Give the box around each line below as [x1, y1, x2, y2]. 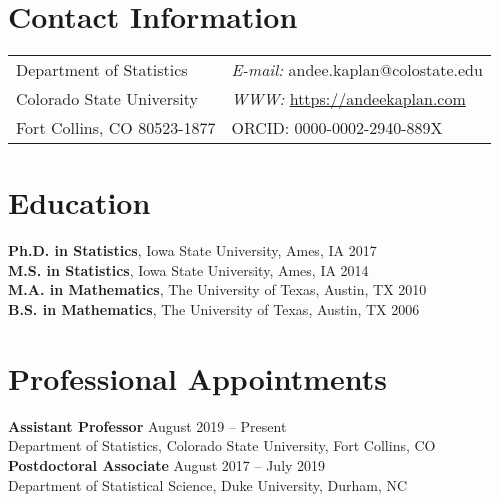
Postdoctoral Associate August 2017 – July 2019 [8, 454, 326, 475]
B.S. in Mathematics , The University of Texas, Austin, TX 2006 [8, 299, 420, 320]
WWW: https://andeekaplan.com [231, 87, 466, 111]
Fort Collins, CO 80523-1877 [16, 116, 216, 140]
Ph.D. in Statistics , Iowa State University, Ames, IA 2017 [8, 240, 377, 261]
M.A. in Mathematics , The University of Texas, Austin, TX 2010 [8, 279, 427, 300]
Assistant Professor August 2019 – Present [8, 415, 287, 436]
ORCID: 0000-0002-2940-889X [231, 116, 443, 140]
